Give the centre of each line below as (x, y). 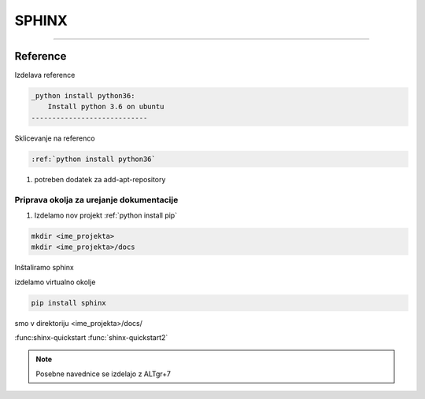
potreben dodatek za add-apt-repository (100, 179)
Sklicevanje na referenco (55, 138)
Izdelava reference (45, 75)
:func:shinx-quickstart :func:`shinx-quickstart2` (91, 338)
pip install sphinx (68, 303)
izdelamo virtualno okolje (55, 282)
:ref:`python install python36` (94, 159)
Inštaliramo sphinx (44, 268)
